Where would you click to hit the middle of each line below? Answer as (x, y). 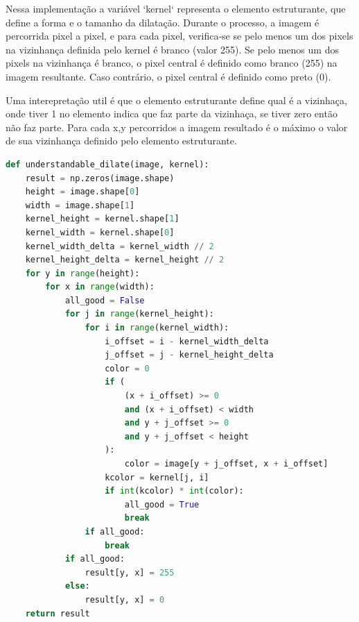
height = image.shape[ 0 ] (82, 192)
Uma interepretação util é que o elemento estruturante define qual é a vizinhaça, (176, 100)
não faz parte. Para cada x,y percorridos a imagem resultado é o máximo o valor (177, 127)
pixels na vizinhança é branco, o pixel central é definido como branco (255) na (172, 63)
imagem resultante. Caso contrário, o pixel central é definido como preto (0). (168, 76)
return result (58, 613)
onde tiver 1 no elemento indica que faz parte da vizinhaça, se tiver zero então (172, 114)
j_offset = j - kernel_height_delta (189, 355)
